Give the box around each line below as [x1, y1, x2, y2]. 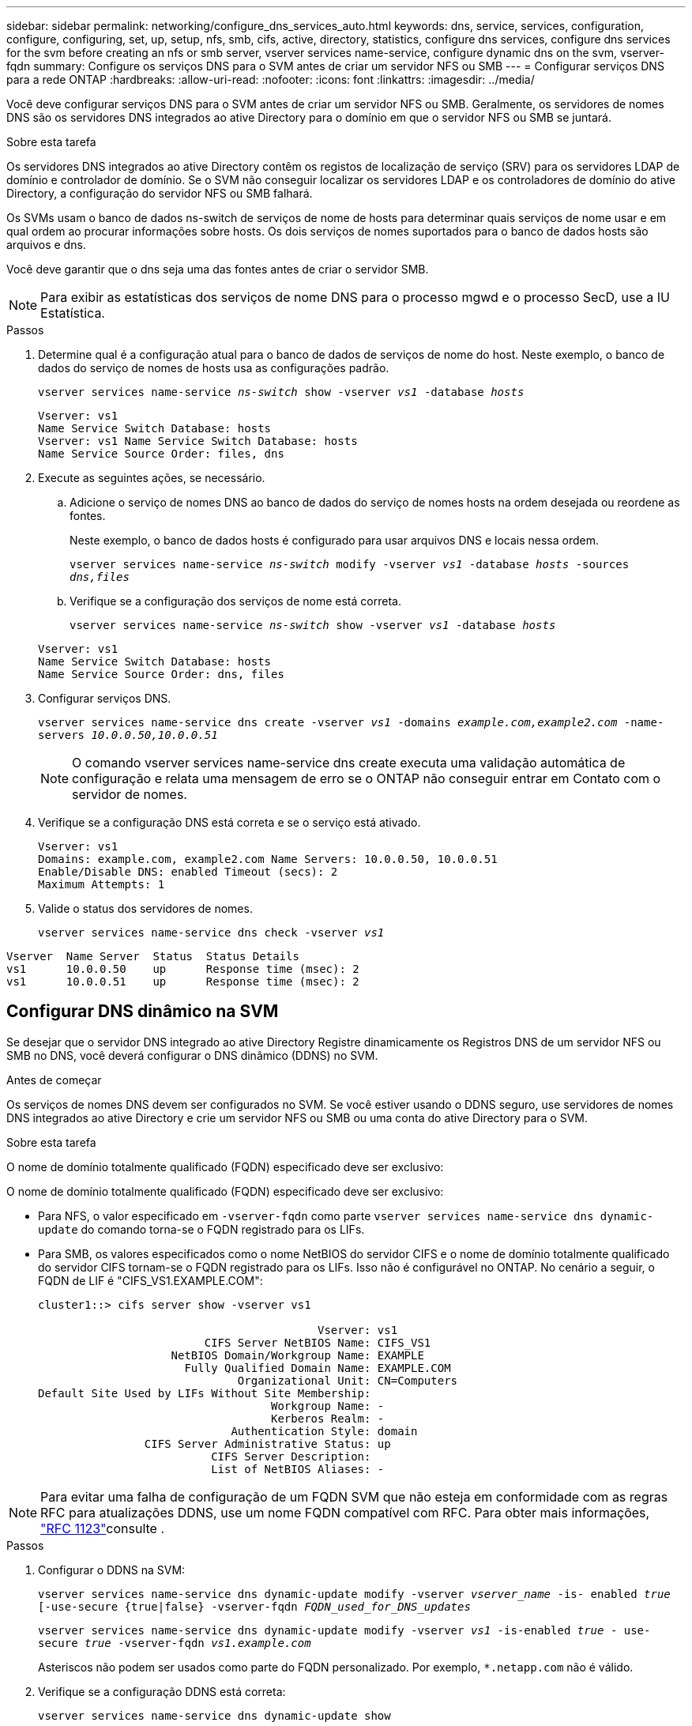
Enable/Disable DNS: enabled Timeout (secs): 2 [38, 865, 338, 878]
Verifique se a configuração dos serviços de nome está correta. [70, 594, 401, 608]
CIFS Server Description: [211, 1449, 371, 1463]
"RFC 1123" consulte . [40, 1520, 165, 1536]
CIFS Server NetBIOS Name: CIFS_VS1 [204, 1336, 431, 1349]
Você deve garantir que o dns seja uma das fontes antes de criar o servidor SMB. [6, 262, 429, 276]
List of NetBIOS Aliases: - [211, 1462, 385, 1475]
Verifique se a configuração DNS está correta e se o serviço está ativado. [38, 816, 421, 829]
